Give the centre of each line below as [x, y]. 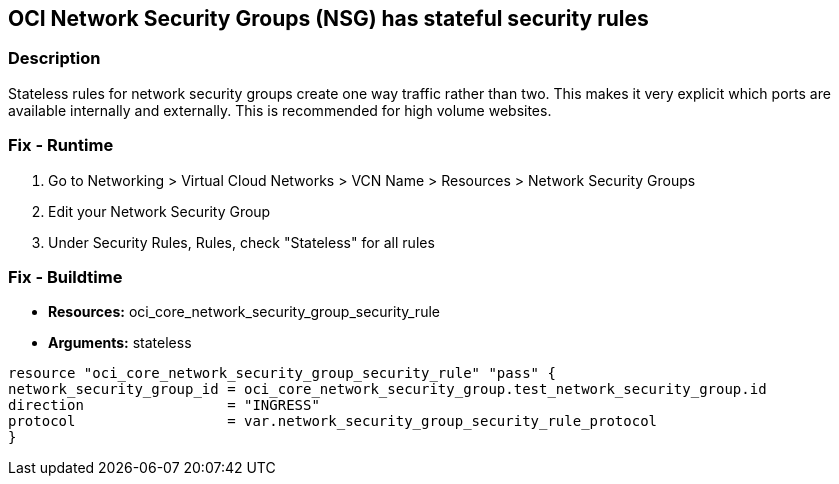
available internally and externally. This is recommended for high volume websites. [280, 110]
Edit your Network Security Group [159, 211]
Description [54, 58]
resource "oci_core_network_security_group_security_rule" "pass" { [282, 373]
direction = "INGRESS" [164, 405]
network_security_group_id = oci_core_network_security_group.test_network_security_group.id [387, 389]
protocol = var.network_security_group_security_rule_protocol [333, 421]
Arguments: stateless [120, 343]
